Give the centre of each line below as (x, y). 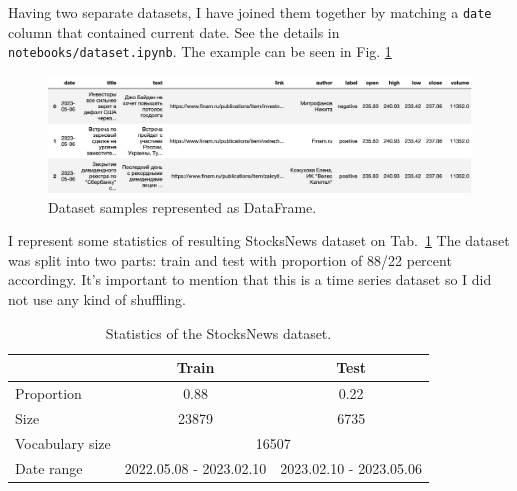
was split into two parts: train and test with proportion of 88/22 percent (230, 259)
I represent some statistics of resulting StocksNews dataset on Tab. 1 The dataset (259, 240)
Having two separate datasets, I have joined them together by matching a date (250, 12)
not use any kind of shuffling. (97, 299)
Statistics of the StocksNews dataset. (218, 332)
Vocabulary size (63, 442)
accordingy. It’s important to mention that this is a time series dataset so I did (250, 279)
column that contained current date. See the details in (174, 31)
